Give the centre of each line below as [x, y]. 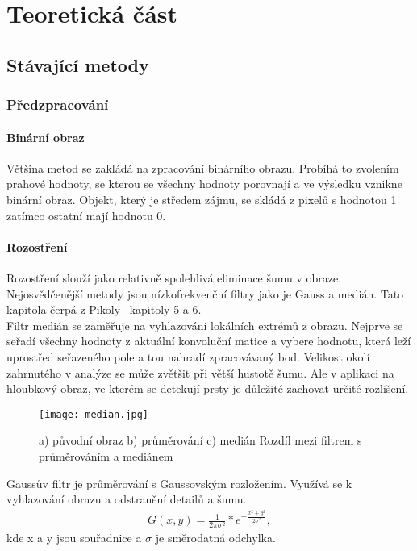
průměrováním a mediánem [106, 455]
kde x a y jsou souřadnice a [74, 538]
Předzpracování [58, 104]
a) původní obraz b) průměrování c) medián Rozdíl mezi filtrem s [200, 440]
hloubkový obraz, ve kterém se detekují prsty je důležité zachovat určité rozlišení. [208, 388]
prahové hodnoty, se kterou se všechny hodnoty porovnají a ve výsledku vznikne [204, 184]
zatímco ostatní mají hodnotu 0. [86, 215]
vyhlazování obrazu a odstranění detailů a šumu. [127, 499]
